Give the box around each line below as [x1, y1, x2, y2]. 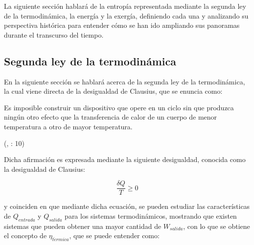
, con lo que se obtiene [183, 221, 250, 231]
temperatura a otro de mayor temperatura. [4, 121, 133, 131]
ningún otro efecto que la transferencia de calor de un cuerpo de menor [4, 112, 217, 122]
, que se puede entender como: [69, 230, 160, 241]
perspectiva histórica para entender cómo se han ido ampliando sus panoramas [4, 20, 240, 30]
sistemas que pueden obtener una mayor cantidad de [4, 221, 162, 231]
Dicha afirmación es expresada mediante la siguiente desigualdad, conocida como [4, 154, 246, 164]
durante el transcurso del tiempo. [4, 29, 104, 40]
